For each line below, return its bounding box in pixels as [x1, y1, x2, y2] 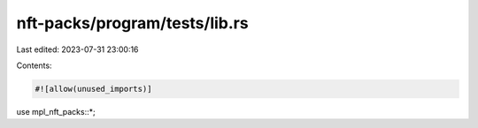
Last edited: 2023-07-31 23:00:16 [16, 44, 139, 55]
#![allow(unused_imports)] [35, 84, 152, 94]
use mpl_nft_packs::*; [16, 106, 96, 117]
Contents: [16, 60, 52, 71]
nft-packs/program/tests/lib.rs [16, 13, 249, 33]
